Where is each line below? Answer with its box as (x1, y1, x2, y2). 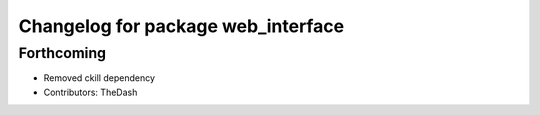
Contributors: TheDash (43, 86, 138, 98)
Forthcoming (18, 44, 107, 62)
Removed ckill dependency (43, 72, 155, 84)
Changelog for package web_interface (18, 15, 345, 37)
